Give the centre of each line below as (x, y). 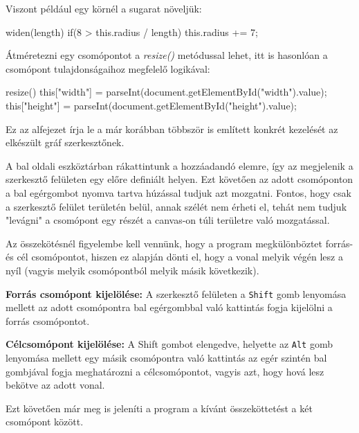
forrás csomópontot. (48, 320)
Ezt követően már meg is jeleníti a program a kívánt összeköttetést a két (159, 408)
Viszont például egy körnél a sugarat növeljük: (104, 8)
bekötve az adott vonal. (55, 385)
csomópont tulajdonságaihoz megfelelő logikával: (108, 68)
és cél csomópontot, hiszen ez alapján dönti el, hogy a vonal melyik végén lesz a (174, 257)
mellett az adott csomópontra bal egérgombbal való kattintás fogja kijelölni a (169, 307)
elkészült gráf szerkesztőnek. (65, 142)
